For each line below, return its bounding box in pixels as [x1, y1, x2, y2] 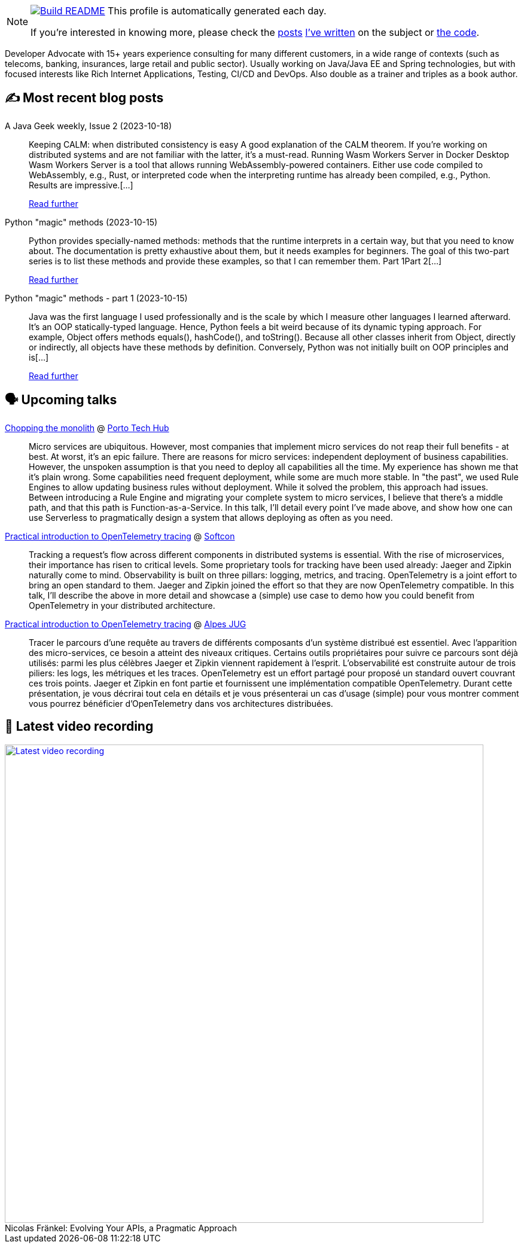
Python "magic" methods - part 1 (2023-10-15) [5, 292, 188, 303]
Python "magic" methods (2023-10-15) [5, 216, 158, 227]
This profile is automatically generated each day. [108, 5, 327, 17]
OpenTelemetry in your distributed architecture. [29, 600, 215, 611]
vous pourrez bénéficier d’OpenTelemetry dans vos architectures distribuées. [29, 698, 333, 709]
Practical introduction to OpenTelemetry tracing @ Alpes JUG [5, 618, 246, 629]
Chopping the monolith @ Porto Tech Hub [5, 422, 169, 433]
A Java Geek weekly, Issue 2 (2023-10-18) [5, 120, 172, 131]
